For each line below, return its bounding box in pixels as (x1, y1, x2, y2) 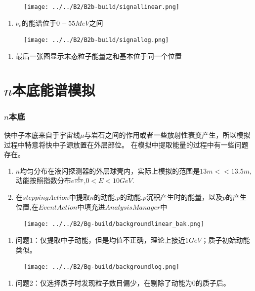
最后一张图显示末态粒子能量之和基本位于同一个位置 (15, 50, 182, 61)
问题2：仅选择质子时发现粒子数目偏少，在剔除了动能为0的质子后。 (15, 277, 230, 288)
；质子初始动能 (201, 234, 250, 245)
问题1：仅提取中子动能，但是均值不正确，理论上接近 (15, 234, 185, 245)
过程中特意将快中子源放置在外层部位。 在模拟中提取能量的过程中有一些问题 (4, 139, 249, 149)
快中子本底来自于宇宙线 (4, 130, 80, 140)
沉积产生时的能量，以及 (146, 192, 222, 202)
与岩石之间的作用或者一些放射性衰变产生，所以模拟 (84, 130, 251, 140)
